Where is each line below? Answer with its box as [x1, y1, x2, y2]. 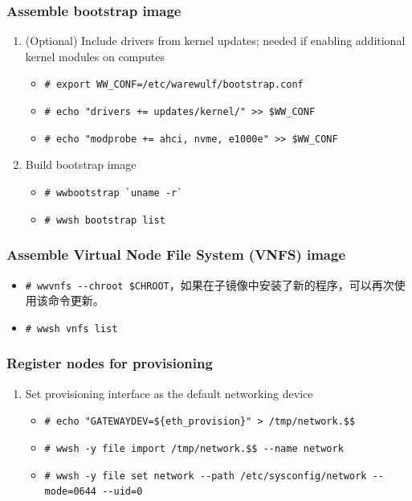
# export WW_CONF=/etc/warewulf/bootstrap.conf [44, 79, 304, 91]
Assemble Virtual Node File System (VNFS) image [6, 244, 346, 265]
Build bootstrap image [25, 156, 137, 173]
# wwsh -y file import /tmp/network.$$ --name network [44, 442, 344, 454]
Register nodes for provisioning [6, 353, 213, 373]
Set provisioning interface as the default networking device [25, 384, 313, 401]
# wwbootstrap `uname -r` [44, 187, 183, 199]
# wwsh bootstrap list [44, 214, 165, 226]
